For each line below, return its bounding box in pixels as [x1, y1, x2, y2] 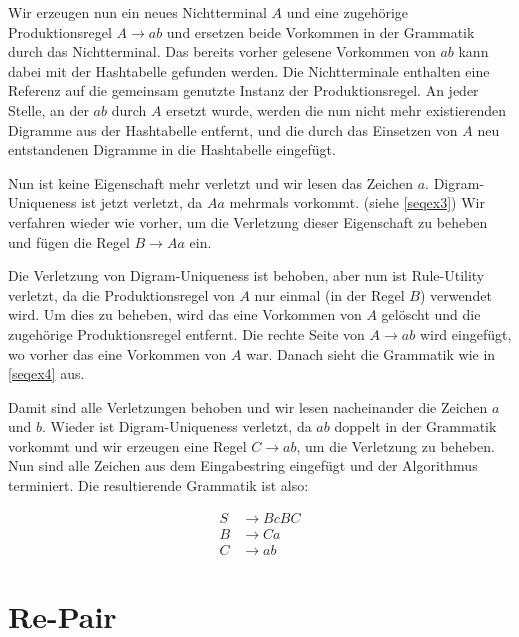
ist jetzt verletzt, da [81, 192, 203, 213]
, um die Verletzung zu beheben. [296, 435, 495, 456]
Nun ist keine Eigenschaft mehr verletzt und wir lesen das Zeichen [8, 172, 414, 193]
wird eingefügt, [419, 323, 512, 344]
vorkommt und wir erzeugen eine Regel [8, 435, 247, 456]
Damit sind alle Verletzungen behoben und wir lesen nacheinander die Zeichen [8, 396, 488, 417]
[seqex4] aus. [8, 363, 85, 384]
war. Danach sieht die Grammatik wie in [246, 343, 496, 364]
